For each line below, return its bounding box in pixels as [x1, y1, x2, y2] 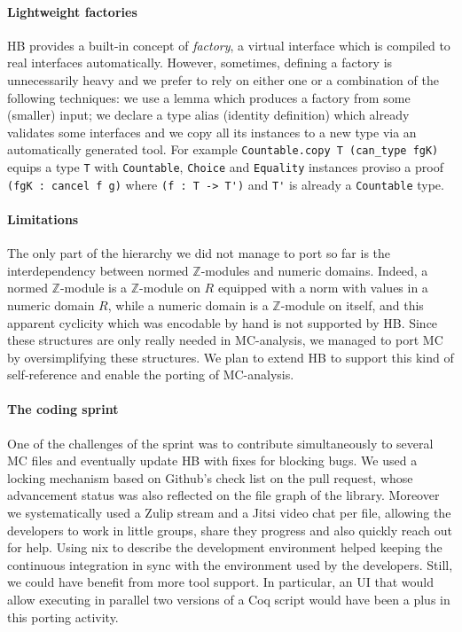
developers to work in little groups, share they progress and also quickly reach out [7, 520, 453, 539]
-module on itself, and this [280, 295, 424, 314]
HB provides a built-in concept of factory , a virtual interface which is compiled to [7, 35, 450, 54]
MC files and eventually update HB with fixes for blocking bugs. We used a [7, 451, 418, 470]
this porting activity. [7, 607, 119, 626]
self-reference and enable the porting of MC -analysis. [7, 365, 294, 384]
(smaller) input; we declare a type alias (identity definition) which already [7, 105, 410, 124]
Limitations [7, 209, 79, 228]
